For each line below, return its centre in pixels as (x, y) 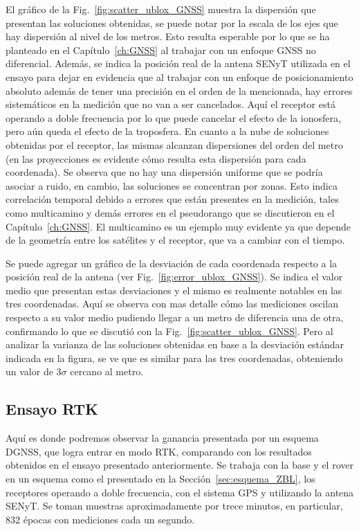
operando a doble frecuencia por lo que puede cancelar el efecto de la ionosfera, (173, 117)
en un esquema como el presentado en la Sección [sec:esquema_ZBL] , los (160, 479)
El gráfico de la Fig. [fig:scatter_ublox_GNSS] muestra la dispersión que (161, 9)
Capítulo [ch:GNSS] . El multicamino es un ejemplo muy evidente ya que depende (178, 226)
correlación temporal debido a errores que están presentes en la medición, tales (172, 199)
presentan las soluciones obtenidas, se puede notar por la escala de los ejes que (172, 22)
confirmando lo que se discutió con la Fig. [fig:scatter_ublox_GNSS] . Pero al (169, 331)
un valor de (29, 371)
